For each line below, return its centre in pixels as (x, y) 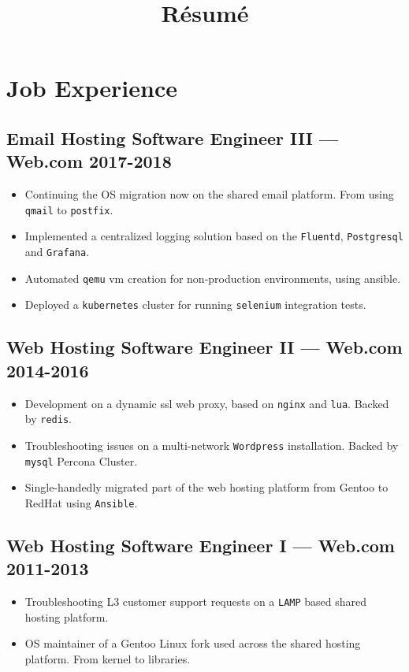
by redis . (48, 419)
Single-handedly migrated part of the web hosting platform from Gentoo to (206, 487)
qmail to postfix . (69, 209)
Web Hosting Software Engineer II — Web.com (204, 347)
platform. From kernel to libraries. (108, 658)
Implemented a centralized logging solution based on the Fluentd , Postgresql (214, 236)
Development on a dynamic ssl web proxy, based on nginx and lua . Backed (207, 403)
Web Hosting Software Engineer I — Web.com (201, 545)
